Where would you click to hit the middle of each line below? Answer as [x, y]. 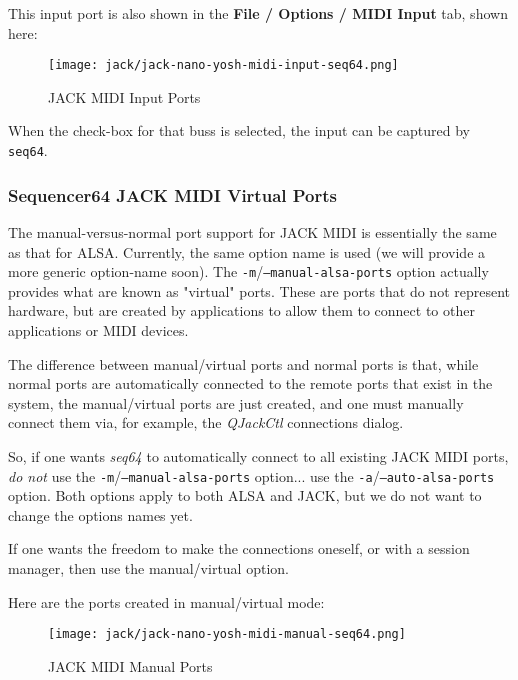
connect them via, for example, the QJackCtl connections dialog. [206, 422]
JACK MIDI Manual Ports [130, 665]
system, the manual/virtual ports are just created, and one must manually [236, 402]
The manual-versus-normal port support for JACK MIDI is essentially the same [252, 231]
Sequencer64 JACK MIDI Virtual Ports [173, 194]
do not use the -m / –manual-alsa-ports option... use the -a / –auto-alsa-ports [251, 475]
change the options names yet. [100, 514]
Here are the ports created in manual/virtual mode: [166, 601]
